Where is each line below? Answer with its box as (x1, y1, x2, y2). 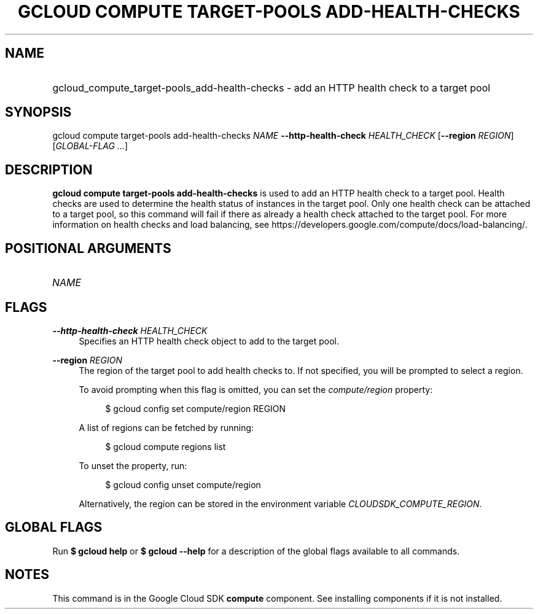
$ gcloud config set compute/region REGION (105, 403, 286, 414)
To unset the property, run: (79, 460, 187, 471)
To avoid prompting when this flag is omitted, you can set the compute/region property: (79, 384, 433, 395)
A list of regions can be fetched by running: (79, 422, 254, 433)
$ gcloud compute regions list (105, 441, 226, 452)
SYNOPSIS (5, 104, 72, 120)
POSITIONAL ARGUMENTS (5, 240, 171, 256)
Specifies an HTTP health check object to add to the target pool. (79, 335, 339, 346)
